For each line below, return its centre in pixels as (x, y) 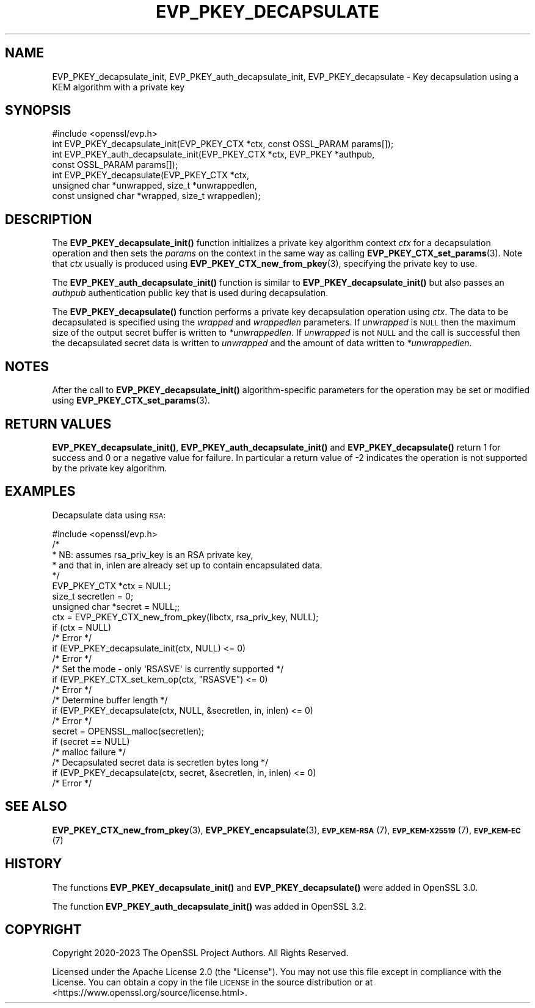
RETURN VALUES (58, 424)
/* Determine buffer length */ (110, 700)
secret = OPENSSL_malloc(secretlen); (128, 731)
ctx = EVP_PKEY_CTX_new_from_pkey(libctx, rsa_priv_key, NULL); (185, 617)
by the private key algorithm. (110, 468)
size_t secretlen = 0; (93, 596)
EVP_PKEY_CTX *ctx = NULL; (111, 586)
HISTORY (34, 864)
